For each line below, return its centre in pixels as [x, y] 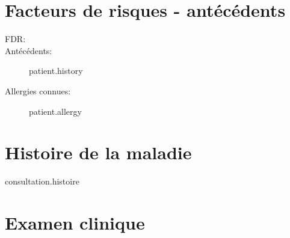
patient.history [56, 71]
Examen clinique [75, 222]
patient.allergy [55, 111]
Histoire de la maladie [98, 152]
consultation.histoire [42, 181]
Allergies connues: [38, 90]
